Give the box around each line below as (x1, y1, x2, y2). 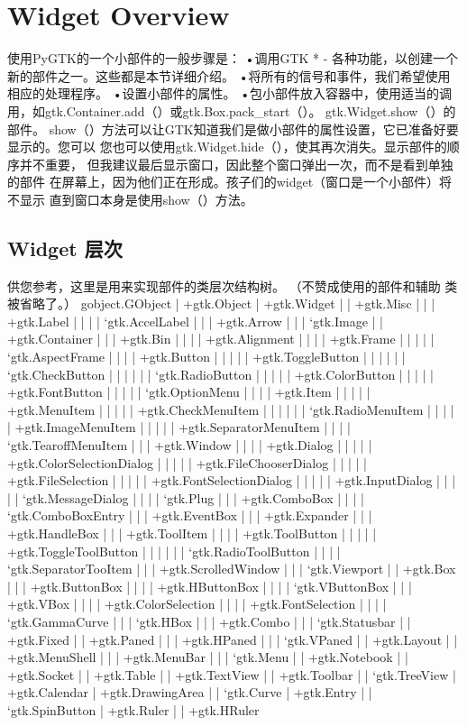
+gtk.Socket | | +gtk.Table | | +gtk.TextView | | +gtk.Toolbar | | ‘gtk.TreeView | (7, 665, 456, 684)
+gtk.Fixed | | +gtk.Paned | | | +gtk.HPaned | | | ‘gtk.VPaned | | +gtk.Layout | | (7, 630, 458, 648)
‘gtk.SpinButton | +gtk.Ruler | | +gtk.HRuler (7, 700, 260, 719)
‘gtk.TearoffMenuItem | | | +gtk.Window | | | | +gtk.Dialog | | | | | (7, 436, 372, 455)
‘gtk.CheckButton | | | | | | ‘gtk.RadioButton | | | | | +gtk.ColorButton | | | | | (7, 364, 434, 383)
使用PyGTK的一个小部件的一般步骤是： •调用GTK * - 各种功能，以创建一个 (7, 49, 459, 68)
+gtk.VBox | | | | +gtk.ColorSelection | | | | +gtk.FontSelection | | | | (7, 594, 387, 613)
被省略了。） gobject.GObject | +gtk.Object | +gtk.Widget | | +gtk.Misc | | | (7, 294, 435, 313)
